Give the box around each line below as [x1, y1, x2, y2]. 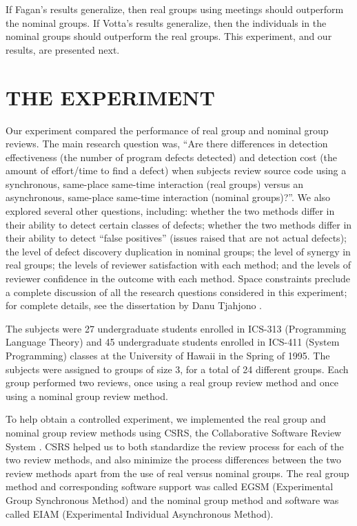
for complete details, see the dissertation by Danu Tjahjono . [6, 298, 262, 313]
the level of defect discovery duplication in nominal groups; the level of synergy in [6, 244, 351, 258]
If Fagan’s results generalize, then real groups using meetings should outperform [6, 2, 344, 16]
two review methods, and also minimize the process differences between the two [6, 452, 341, 467]
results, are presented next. [6, 42, 120, 56]
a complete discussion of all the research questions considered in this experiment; [6, 284, 347, 299]
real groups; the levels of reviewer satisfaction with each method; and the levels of [6, 257, 351, 272]
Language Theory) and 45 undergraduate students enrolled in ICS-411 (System [6, 335, 340, 349]
